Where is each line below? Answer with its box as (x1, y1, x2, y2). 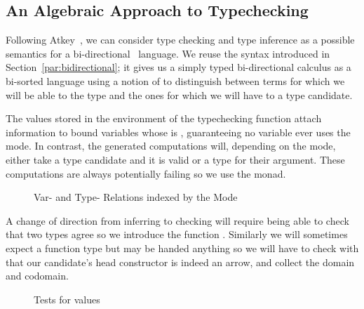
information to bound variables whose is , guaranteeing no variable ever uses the (6, 124, 351, 139)
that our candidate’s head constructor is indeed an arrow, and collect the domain (6, 254, 355, 269)
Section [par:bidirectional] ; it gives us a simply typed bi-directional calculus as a (6, 60, 351, 74)
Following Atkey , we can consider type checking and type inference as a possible (6, 32, 355, 47)
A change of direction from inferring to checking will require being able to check (6, 213, 349, 228)
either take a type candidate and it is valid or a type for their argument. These (6, 152, 345, 166)
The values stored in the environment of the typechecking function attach (6, 111, 322, 126)
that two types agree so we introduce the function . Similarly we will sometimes (6, 227, 348, 242)
